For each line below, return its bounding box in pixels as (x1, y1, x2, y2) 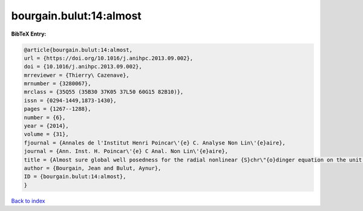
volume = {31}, (24, 131, 69, 138)
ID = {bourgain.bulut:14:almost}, (24, 173, 126, 180)
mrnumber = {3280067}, (24, 80, 91, 87)
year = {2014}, (24, 123, 69, 129)
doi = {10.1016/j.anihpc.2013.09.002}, (24, 63, 142, 70)
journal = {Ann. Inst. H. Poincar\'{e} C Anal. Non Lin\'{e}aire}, (24, 148, 229, 155)
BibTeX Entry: (11, 30, 47, 37)
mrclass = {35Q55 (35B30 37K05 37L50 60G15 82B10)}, (24, 88, 184, 96)
